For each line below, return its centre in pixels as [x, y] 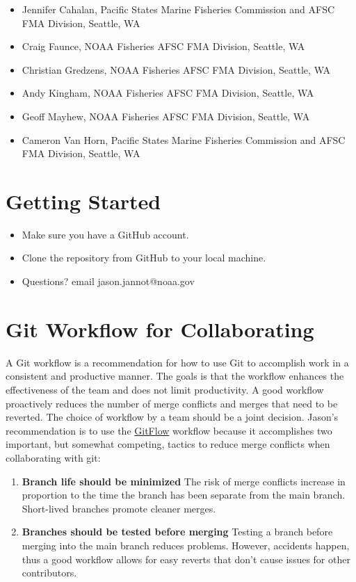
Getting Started [83, 201]
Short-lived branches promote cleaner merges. [119, 508]
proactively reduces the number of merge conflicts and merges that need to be [172, 403]
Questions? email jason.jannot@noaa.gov [108, 281]
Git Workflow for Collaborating [160, 329]
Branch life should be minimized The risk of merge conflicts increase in [184, 481]
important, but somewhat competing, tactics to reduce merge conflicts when [168, 444]
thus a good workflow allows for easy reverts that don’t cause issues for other [186, 559]
